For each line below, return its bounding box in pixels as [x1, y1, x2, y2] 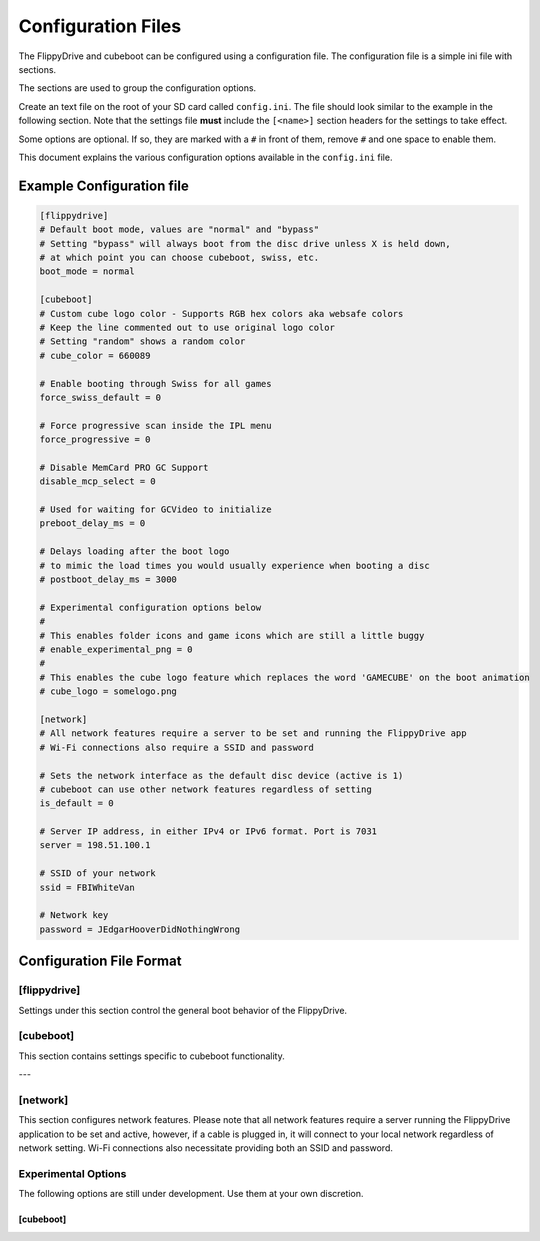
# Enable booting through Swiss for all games [39, 378, 272, 389]
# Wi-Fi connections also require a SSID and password [39, 741, 314, 753]
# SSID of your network [39, 868, 157, 879]
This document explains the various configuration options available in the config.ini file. [18, 151, 393, 163]
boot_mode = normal [39, 266, 135, 277]
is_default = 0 [39, 798, 114, 809]
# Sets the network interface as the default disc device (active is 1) [39, 770, 404, 781]
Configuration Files [18, 15, 182, 37]
